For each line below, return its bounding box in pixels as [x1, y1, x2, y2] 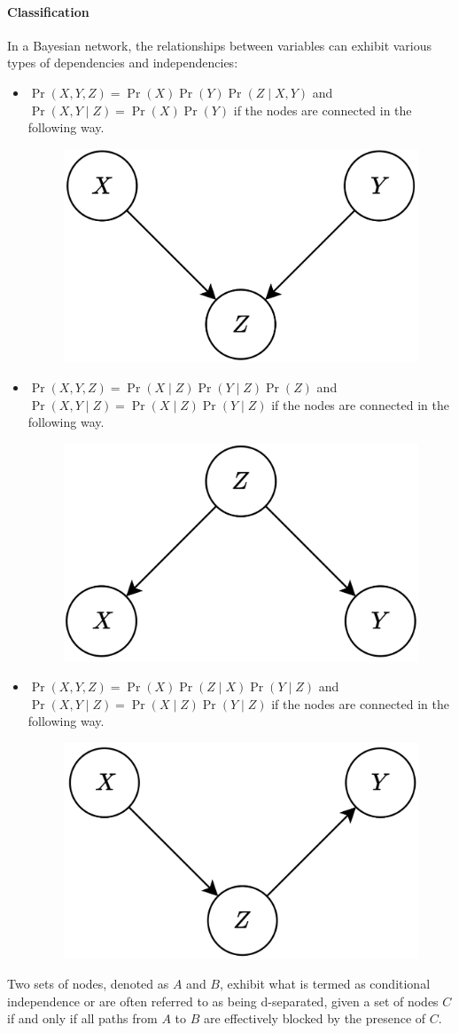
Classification [7, 2, 89, 20]
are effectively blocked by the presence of [203, 1009, 426, 1028]
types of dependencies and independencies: [7, 53, 238, 72]
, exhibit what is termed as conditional [220, 974, 431, 992]
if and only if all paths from [7, 1009, 158, 1028]
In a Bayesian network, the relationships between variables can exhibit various [7, 35, 432, 54]
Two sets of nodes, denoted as [7, 974, 169, 992]
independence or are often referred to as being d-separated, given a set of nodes [7, 991, 439, 1010]
